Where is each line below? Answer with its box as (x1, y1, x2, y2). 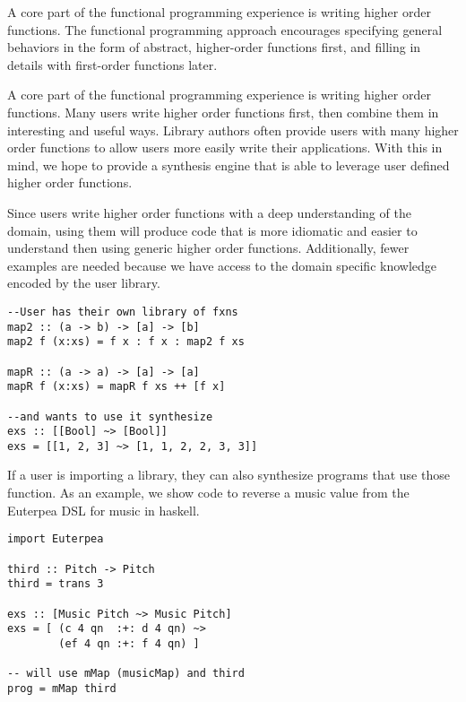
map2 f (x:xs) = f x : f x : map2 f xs (7, 335, 245, 349)
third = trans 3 (7, 577, 104, 591)
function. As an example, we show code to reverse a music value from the (7, 483, 410, 502)
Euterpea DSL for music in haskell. (7, 500, 200, 519)
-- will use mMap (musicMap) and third (7, 667, 245, 680)
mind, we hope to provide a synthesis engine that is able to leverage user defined (7, 155, 450, 174)
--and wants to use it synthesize (7, 410, 213, 423)
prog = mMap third (7, 681, 116, 695)
